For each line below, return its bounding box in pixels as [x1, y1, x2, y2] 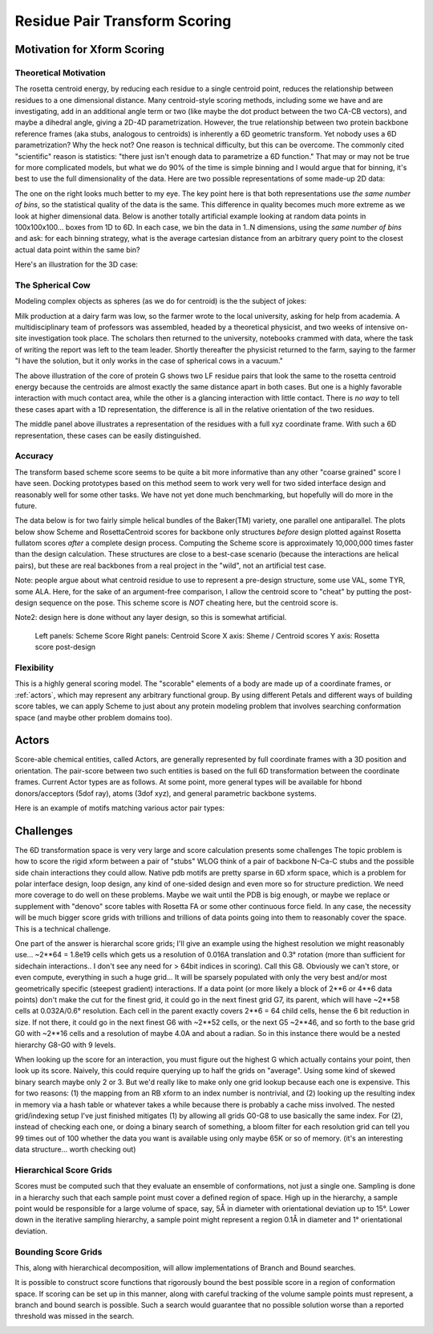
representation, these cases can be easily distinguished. [14, 430, 201, 440]
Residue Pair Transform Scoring [14, 12, 232, 30]
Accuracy [14, 451, 54, 462]
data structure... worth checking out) [14, 1144, 136, 1154]
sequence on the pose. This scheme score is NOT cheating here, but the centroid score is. [38, 598, 338, 608]
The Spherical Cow [14, 279, 91, 291]
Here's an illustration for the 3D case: [14, 259, 138, 269]
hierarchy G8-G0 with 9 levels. [14, 1040, 116, 1050]
